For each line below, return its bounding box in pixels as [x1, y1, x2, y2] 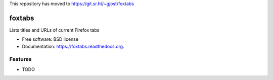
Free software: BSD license [22, 36, 78, 42]
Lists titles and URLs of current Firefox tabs [9, 27, 100, 33]
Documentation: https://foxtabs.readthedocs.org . [22, 43, 124, 49]
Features [9, 56, 32, 63]
